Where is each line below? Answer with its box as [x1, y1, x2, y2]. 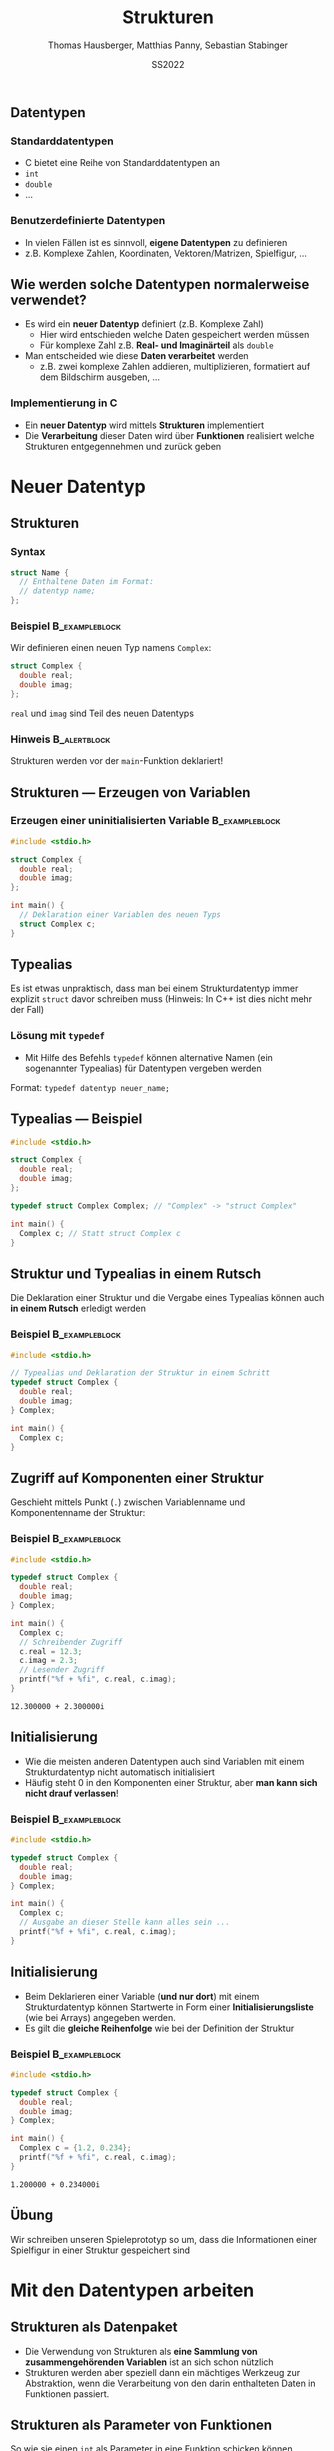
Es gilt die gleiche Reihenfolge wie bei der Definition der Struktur [24, 2022, 295, 2034]
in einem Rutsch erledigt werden [10, 1302, 147, 1315]
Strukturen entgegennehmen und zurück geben [24, 440, 222, 452]
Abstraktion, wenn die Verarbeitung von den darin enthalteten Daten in [24, 2377, 317, 2389]
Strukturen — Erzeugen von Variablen [10, 784, 251, 801]
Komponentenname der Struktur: [10, 1507, 146, 1519]
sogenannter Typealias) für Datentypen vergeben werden [24, 1062, 262, 1074]
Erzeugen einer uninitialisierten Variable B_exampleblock [10, 814, 281, 828]
